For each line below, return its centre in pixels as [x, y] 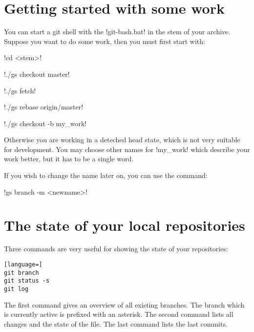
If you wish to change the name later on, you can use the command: [106, 175]
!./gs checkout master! [37, 74]
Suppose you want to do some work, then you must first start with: [105, 41]
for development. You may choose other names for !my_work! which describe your [127, 149]
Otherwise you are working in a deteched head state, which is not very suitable [122, 140]
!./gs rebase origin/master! [44, 107]
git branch [21, 273]
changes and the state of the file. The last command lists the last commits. [116, 323]
